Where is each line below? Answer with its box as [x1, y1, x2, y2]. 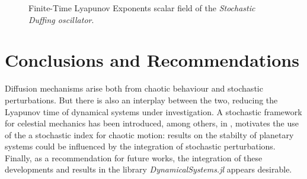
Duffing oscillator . [28, 13, 94, 25]
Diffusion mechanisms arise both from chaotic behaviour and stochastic [5, 82, 263, 95]
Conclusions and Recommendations [5, 48, 299, 72]
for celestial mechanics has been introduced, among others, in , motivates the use [5, 117, 299, 129]
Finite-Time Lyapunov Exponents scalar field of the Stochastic [28, 2, 255, 14]
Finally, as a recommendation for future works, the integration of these [5, 151, 263, 164]
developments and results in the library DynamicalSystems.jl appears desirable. [5, 163, 292, 175]
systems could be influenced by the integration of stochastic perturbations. [5, 140, 276, 152]
